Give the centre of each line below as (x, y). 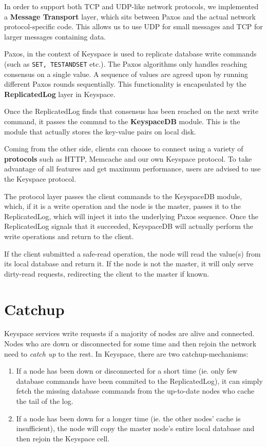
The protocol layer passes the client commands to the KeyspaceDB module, (123, 196)
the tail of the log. (45, 401)
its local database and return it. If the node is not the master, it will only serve (129, 264)
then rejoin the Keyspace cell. (63, 438)
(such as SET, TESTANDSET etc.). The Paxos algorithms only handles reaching (126, 63)
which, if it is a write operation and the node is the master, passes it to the (122, 206)
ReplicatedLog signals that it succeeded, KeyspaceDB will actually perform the (129, 226)
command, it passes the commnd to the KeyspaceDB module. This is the (122, 121)
